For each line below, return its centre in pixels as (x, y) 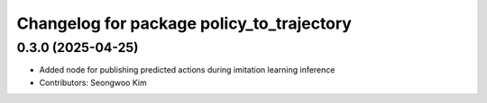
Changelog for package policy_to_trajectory (184, 23)
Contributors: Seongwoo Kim (93, 82)
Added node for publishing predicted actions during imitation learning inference (187, 70)
